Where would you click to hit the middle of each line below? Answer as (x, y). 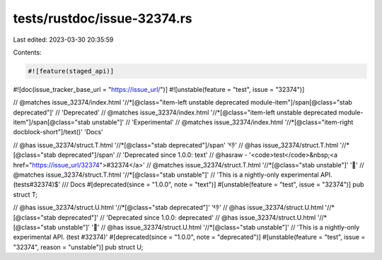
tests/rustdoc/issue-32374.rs (103, 18)
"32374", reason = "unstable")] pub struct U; (78, 247)
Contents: (27, 52)
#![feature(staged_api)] (71, 71)
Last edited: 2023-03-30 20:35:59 (63, 40)
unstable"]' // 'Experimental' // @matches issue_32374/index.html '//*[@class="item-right (223, 122)
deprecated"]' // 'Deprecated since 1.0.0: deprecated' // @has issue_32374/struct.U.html (187, 217)
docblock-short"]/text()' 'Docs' (58, 132)
